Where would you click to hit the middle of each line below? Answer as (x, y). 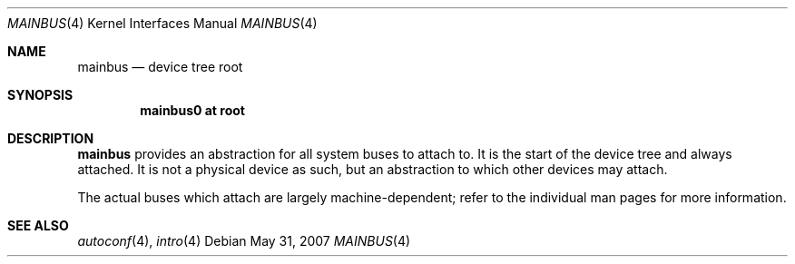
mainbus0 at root (192, 110)
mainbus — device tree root (160, 67)
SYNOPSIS (40, 95)
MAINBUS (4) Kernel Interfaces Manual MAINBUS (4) (162, 23)
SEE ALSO (38, 225)
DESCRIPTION (51, 138)
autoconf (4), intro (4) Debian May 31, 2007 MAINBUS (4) (244, 241)
